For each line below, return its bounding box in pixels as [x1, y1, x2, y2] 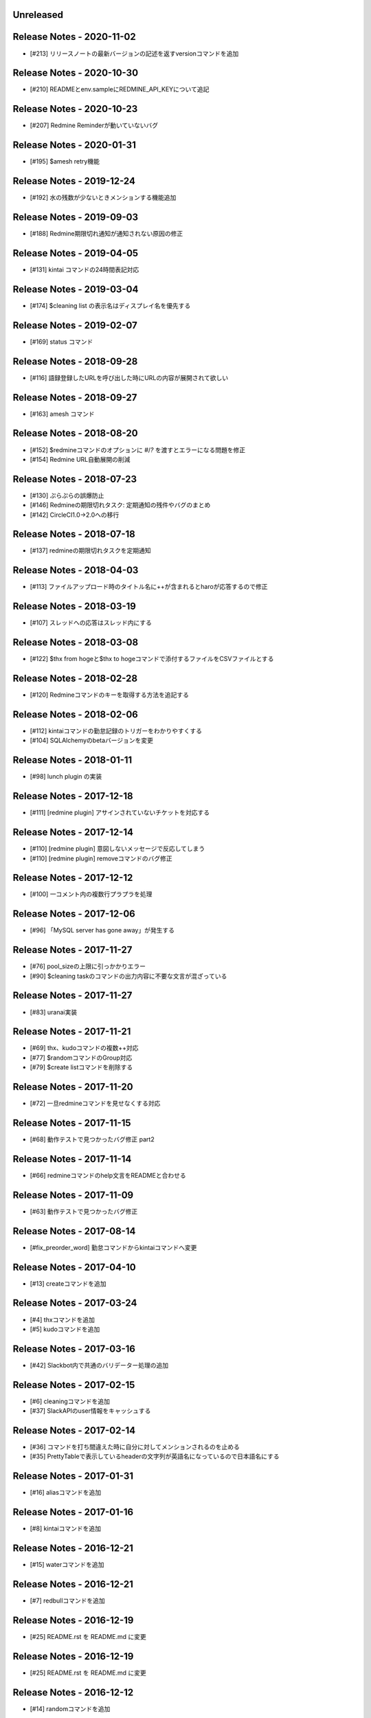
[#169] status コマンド [30, 337, 93, 346]
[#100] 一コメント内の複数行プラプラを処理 [30, 890, 153, 898]
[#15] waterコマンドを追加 [30, 1561, 104, 1569]
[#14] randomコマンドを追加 [30, 1704, 111, 1713]
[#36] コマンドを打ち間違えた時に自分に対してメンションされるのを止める [30, 1443, 240, 1451]
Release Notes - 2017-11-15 [12, 1117, 131, 1128]
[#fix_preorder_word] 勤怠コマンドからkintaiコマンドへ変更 [30, 1243, 197, 1251]
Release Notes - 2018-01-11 [12, 755, 133, 766]
